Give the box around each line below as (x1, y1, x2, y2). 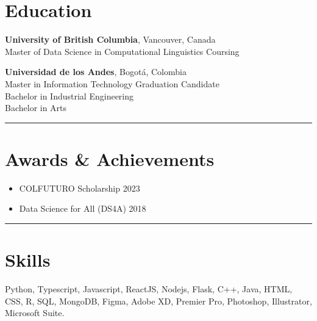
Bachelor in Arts (5, 101, 67, 114)
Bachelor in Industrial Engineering (5, 89, 134, 102)
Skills (5, 247, 51, 272)
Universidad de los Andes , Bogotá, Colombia (5, 65, 187, 78)
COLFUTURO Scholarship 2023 (19, 181, 140, 194)
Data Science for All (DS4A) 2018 (19, 202, 146, 215)
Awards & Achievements (5, 146, 215, 171)
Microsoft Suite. (5, 306, 65, 319)
